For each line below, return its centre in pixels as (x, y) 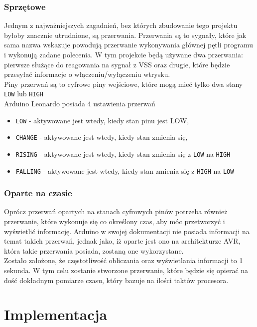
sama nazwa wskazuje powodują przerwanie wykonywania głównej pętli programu (129, 45)
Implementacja (56, 314)
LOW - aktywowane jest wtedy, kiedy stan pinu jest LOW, (102, 120)
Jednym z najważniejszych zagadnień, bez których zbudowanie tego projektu (121, 25)
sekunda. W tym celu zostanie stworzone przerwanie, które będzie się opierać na (126, 270)
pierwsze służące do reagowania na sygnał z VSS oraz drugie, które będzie (117, 64)
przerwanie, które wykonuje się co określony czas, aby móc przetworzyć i (115, 221)
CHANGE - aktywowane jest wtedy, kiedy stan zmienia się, (102, 137)
